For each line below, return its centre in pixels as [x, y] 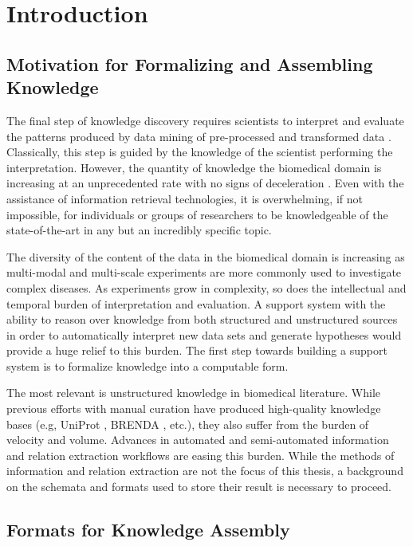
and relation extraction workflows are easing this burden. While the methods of [201, 455]
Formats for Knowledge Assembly [148, 530]
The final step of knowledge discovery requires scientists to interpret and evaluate [205, 120]
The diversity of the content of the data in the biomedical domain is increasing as [206, 256]
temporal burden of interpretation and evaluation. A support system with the [196, 303]
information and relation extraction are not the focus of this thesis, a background [205, 471]
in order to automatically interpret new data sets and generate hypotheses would [204, 334]
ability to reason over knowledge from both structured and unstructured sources [202, 319]
